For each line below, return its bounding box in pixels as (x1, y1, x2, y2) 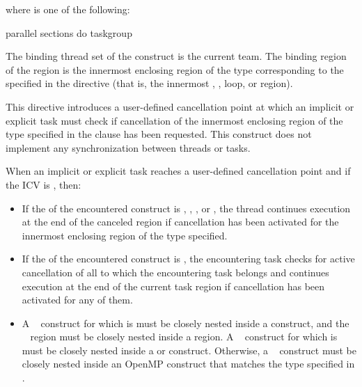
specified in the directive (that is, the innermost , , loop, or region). (6, 76, 293, 90)
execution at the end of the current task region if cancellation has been (22, 278, 325, 293)
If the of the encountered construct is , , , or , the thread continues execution (22, 200, 351, 215)
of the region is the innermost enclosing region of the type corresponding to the (6, 62, 344, 77)
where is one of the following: (6, 2, 130, 16)
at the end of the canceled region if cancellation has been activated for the (22, 214, 339, 229)
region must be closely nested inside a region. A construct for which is (30, 329, 338, 344)
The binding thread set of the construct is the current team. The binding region (6, 49, 347, 63)
